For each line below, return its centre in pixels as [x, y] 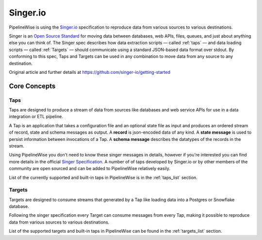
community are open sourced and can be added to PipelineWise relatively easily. [90, 169]
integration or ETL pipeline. [36, 117]
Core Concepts [32, 86]
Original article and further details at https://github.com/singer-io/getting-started [90, 72]
